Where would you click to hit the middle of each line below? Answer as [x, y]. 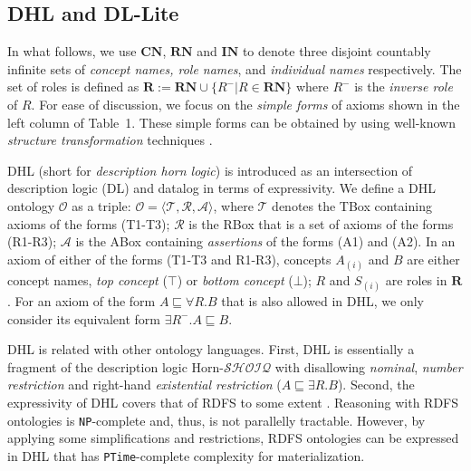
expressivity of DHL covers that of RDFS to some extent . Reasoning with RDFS [233, 403]
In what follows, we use [72, 51]
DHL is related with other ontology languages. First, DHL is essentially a [211, 349]
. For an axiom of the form [82, 301]
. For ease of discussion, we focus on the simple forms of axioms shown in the [245, 104]
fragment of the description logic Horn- [115, 366]
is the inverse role [404, 87]
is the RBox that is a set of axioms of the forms [321, 223]
